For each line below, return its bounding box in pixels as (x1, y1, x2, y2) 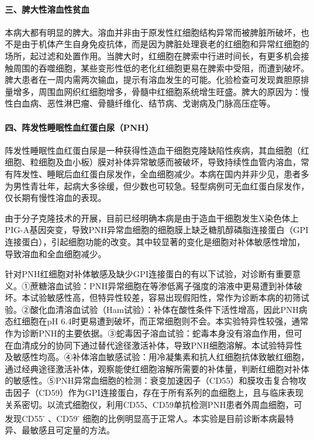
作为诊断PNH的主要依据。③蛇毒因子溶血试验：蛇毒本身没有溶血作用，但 (5, 327, 294, 340)
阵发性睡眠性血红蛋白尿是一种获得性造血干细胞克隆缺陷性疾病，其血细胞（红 (5, 143, 309, 156)
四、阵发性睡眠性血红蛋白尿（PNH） (5, 120, 154, 133)
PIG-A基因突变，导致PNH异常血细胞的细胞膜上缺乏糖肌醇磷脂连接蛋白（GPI (5, 223, 309, 236)
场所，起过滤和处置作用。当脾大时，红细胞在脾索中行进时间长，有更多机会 (5, 49, 301, 62)
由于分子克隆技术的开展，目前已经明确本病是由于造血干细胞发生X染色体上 (5, 211, 299, 224)
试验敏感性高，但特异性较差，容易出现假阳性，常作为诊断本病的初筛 (30, 291, 301, 304)
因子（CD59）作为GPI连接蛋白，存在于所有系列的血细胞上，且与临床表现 (13, 386, 304, 399)
